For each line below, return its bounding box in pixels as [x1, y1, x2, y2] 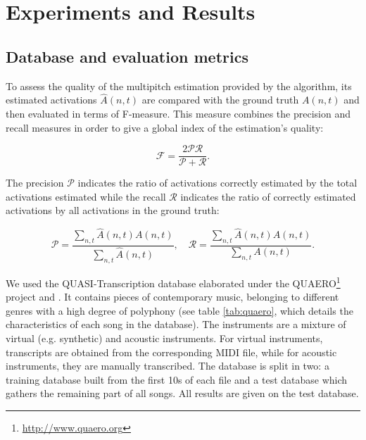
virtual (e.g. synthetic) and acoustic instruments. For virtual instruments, [6, 330, 323, 345]
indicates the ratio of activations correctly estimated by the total [77, 175, 358, 190]
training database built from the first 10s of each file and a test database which [6, 372, 348, 386]
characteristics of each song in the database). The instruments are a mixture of [6, 317, 346, 332]
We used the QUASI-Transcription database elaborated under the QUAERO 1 [6, 273, 341, 290]
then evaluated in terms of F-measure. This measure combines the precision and [6, 106, 351, 120]
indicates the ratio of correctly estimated [180, 189, 356, 203]
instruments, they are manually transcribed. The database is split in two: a [6, 358, 329, 373]
